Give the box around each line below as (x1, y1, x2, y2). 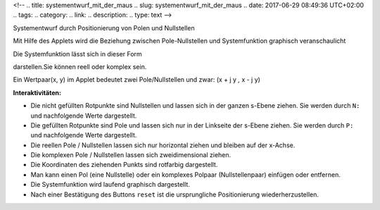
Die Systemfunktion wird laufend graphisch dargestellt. (30, 180, 190, 189)
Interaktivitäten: (13, 88, 61, 97)
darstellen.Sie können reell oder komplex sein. (13, 62, 147, 70)
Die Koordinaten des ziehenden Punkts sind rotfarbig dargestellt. (30, 161, 218, 169)
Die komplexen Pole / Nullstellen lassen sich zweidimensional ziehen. (30, 151, 232, 159)
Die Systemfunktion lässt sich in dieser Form (13, 49, 142, 58)
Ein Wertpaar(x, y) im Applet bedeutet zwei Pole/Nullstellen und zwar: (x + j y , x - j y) (13, 75, 260, 84)
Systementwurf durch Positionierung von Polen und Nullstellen (13, 23, 195, 32)
